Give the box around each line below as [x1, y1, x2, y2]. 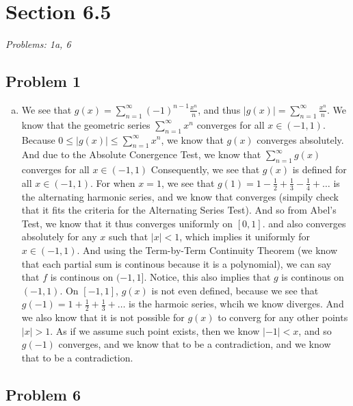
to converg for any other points [218, 310, 348, 325]
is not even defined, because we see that [151, 283, 319, 297]
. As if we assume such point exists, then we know [50, 323, 260, 338]
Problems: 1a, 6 [5, 37, 71, 51]
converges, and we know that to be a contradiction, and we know [58, 337, 331, 351]
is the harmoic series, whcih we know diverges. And [129, 296, 344, 311]
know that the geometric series [21, 117, 151, 131]
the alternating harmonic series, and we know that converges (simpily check [21, 189, 339, 203]
